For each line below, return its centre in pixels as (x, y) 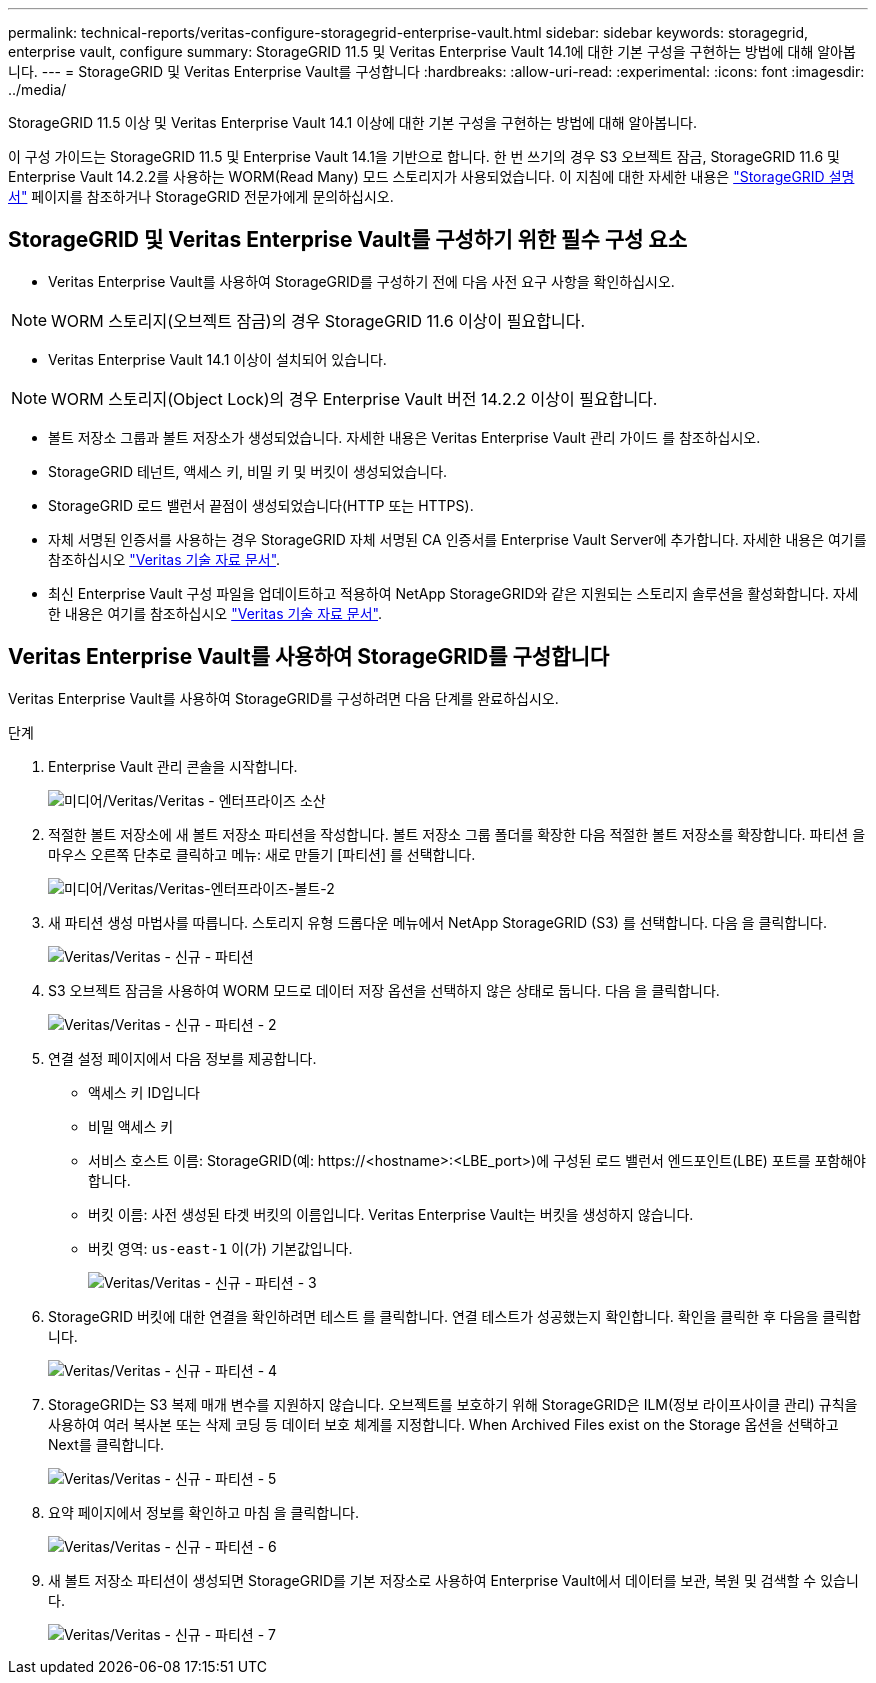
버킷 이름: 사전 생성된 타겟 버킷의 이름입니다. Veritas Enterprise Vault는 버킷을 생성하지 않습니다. (391, 1214)
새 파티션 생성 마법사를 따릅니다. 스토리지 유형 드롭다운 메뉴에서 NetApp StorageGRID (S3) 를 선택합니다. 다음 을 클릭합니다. (438, 922)
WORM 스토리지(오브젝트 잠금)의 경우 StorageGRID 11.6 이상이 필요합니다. (318, 320)
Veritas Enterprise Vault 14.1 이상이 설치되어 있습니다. (217, 359)
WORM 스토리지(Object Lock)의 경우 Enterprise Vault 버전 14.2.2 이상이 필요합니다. (354, 398)
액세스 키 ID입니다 (144, 1092)
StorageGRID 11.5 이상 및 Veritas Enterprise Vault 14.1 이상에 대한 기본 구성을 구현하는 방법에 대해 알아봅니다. (352, 122)
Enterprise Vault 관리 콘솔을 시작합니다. (173, 766)
